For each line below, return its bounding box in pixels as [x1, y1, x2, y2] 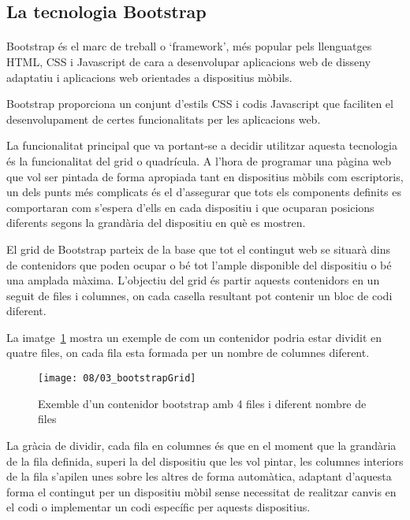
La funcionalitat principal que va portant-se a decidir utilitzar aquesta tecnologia [6, 137, 397, 154]
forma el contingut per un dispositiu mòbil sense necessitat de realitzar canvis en [6, 483, 397, 500]
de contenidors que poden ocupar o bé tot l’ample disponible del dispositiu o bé [6, 256, 392, 273]
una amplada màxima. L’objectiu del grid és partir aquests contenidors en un [6, 272, 380, 288]
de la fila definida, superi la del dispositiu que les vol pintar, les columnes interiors [6, 452, 404, 469]
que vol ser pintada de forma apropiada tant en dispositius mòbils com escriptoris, [6, 168, 404, 184]
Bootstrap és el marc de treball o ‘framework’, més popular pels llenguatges [6, 38, 372, 54]
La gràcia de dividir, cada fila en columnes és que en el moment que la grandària [6, 436, 397, 453]
